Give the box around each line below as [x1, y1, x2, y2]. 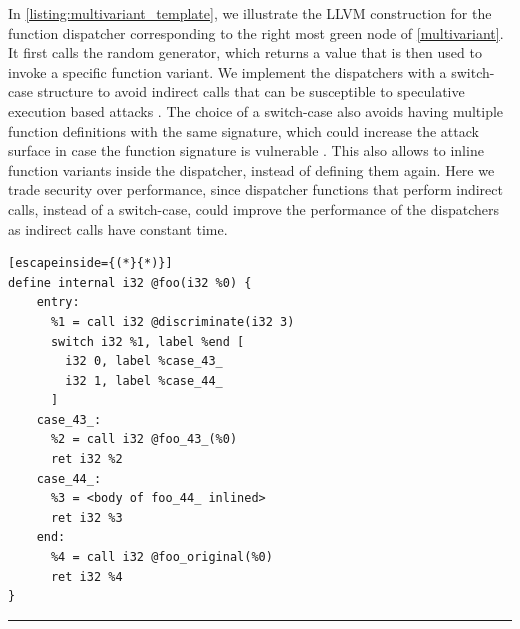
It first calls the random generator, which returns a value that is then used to [8, 42, 482, 63]
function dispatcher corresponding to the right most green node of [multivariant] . [8, 22, 504, 43]
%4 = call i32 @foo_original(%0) [50, 550, 273, 565]
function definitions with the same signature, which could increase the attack [8, 120, 479, 141]
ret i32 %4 [50, 569, 123, 584]
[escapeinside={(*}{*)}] [8, 256, 173, 271]
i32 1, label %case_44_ [65, 373, 223, 388]
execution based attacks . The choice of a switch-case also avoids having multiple [8, 100, 504, 121]
